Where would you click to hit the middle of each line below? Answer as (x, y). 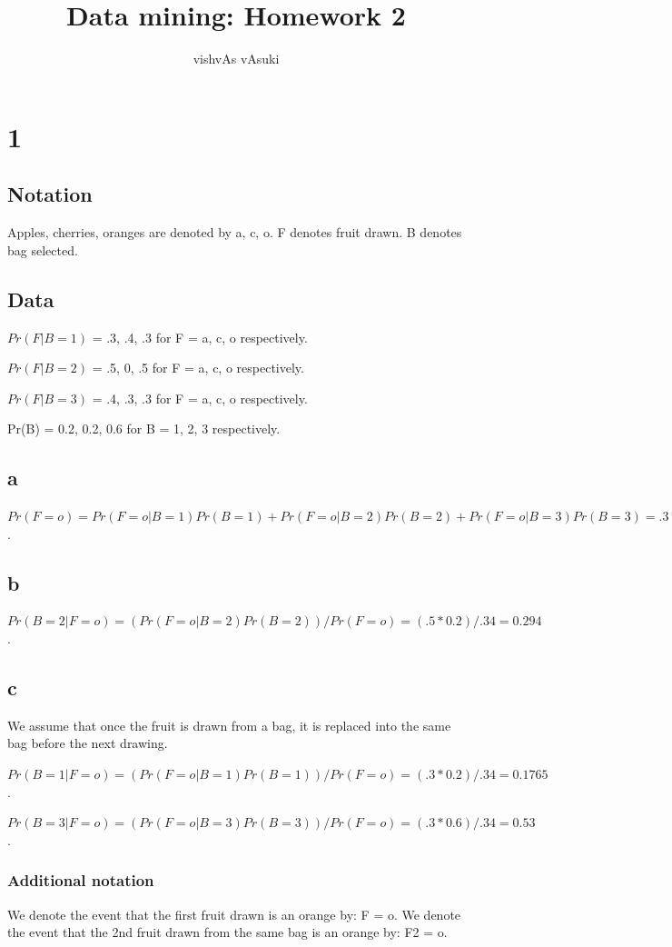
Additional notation (81, 880)
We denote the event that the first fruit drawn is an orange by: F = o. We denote (234, 914)
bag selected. (43, 249)
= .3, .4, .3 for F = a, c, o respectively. (200, 337)
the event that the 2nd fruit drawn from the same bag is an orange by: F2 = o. (227, 932)
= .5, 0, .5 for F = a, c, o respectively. (198, 368)
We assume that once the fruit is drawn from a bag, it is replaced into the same (229, 725)
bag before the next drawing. (88, 743)
